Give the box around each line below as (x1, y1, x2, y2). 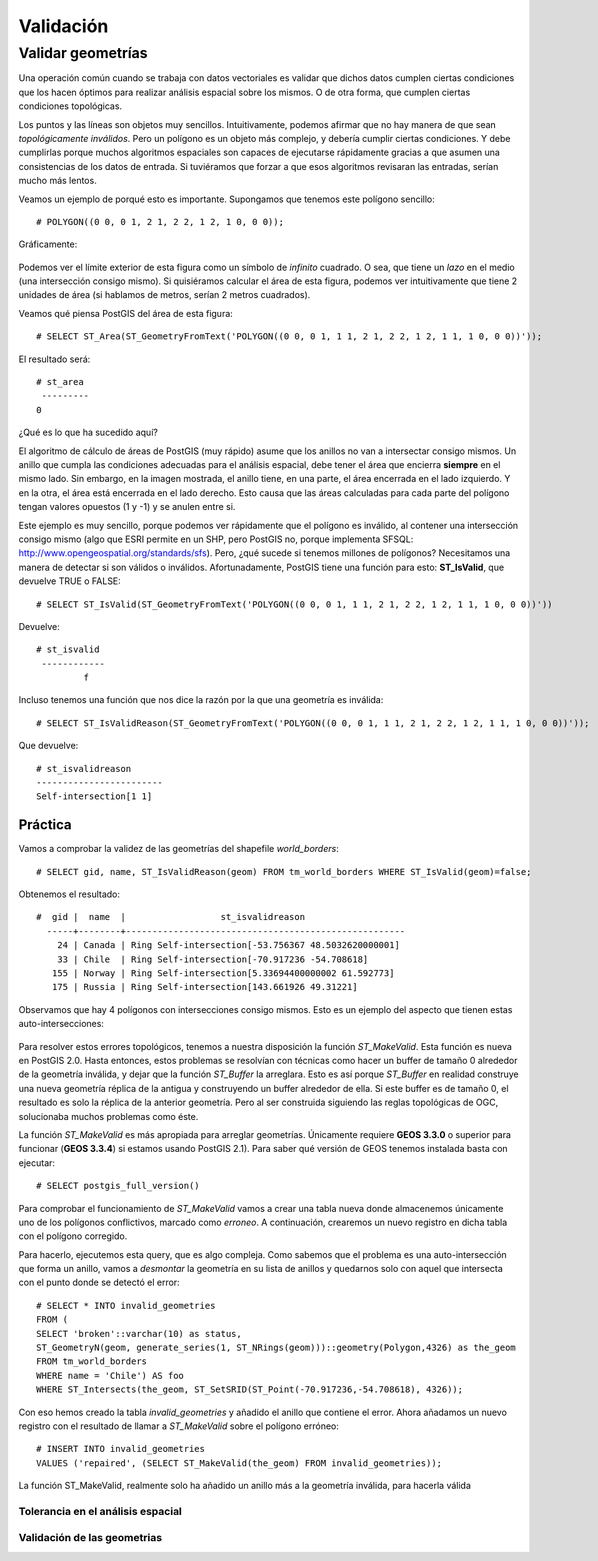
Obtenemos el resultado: (18, 888, 120, 900)
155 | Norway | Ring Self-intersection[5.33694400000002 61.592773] (51, 968, 395, 979)
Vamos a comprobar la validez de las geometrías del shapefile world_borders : (18, 843, 339, 855)
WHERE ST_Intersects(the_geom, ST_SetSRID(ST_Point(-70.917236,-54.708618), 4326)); (36, 1384, 464, 1395)
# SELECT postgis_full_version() (36, 1180, 200, 1192)
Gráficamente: (18, 238, 78, 250)
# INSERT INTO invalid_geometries (36, 1443, 205, 1455)
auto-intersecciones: (18, 1018, 105, 1030)
